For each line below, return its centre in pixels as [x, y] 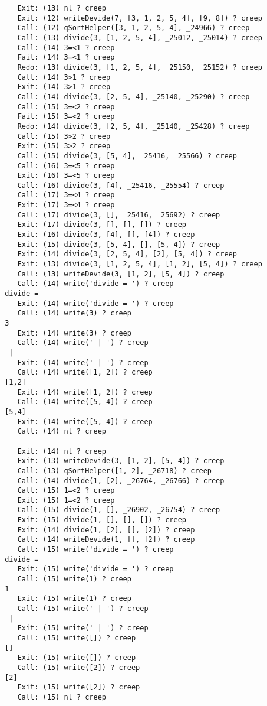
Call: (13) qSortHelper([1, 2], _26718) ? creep [114, 471]
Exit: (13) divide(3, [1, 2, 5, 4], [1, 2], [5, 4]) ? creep [140, 264]
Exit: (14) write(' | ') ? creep [83, 362]
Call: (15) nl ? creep [62, 697]
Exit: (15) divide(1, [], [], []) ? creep [102, 520]
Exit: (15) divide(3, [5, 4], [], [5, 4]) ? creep [119, 244]
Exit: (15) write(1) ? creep [74, 599]
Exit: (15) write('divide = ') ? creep [95, 569]
